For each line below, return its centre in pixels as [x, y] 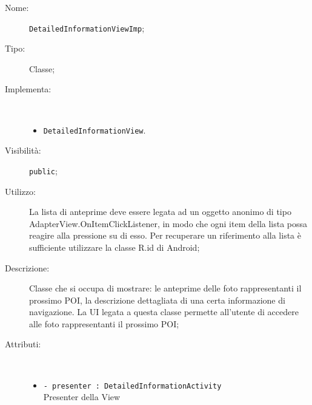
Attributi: [23, 344]
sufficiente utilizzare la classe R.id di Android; [115, 247]
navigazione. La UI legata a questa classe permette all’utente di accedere [164, 312]
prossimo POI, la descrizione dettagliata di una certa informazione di [157, 300]
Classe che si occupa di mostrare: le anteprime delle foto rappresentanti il [165, 288]
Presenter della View [82, 397]
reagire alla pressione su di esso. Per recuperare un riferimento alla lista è [165, 235]
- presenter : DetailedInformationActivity [132, 386]
